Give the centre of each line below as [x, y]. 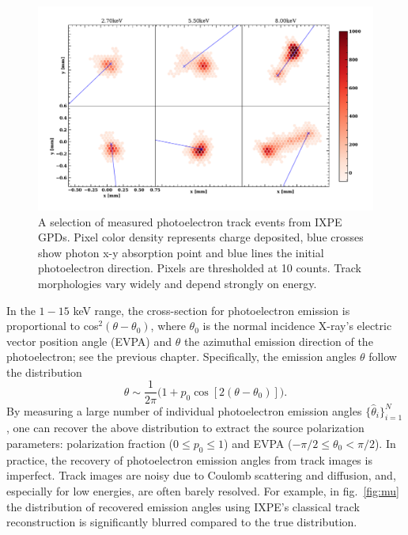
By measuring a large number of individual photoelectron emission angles [184, 410]
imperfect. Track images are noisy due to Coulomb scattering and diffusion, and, [201, 475]
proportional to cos [53, 326]
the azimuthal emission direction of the [278, 341]
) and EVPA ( [258, 443]
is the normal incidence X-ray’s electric [297, 326]
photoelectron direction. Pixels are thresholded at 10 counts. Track [200, 268]
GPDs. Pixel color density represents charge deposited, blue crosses [201, 237]
